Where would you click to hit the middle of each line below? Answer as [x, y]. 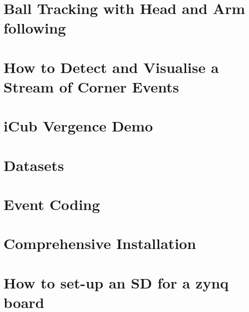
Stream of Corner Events [91, 86]
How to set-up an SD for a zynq [116, 282]
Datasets [34, 165]
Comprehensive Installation [100, 243]
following [35, 28]
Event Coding [52, 204]
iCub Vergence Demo [78, 126]
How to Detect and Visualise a [111, 67]
